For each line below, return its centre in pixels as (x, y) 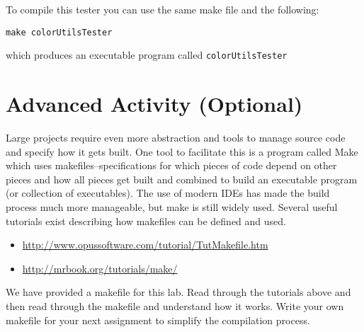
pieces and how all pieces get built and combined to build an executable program (182, 179)
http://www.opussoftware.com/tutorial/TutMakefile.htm (145, 245)
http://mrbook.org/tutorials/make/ (100, 268)
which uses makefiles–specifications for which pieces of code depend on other (171, 165)
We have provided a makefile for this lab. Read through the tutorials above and (178, 292)
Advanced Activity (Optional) (154, 104)
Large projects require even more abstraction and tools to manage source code (176, 138)
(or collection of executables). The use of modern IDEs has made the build (168, 193)
